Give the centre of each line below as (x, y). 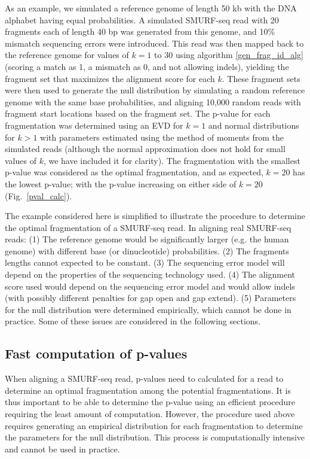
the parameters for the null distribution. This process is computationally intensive (155, 437)
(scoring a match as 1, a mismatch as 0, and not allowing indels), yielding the (147, 66)
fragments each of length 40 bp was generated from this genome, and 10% (140, 31)
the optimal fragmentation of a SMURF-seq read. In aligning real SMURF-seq (148, 227)
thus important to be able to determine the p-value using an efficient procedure (150, 402)
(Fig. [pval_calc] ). (39, 195)
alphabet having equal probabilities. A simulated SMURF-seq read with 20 (142, 19)
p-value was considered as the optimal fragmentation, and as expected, (134, 172)
